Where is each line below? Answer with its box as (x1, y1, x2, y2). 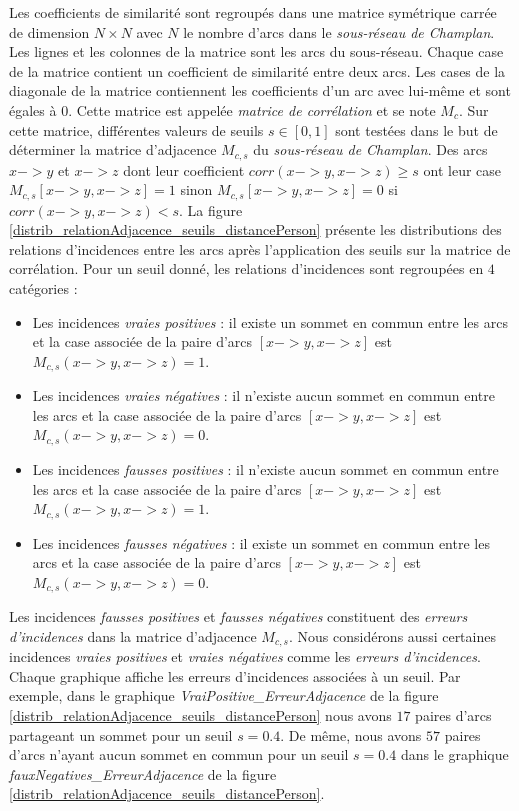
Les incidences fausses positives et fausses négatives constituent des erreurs (9, 606, 468, 627)
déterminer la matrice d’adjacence (9, 139, 217, 160)
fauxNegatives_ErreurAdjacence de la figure (9, 763, 277, 784)
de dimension (9, 21, 90, 42)
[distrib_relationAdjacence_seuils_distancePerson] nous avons (9, 705, 392, 726)
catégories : (9, 278, 78, 299)
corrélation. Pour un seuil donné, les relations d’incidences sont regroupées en (9, 258, 484, 279)
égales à (9, 99, 57, 120)
